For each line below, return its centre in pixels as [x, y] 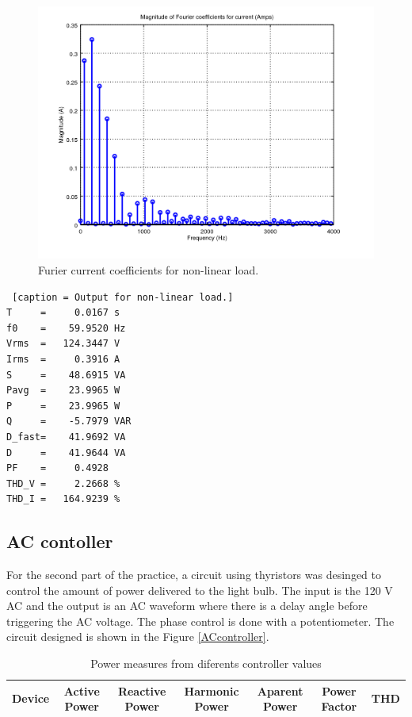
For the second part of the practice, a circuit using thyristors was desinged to [194, 575]
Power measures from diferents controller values [206, 663]
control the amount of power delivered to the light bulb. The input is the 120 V [200, 590]
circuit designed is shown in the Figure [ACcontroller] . [138, 636]
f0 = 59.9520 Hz [66, 328]
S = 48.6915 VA [66, 375]
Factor [339, 706]
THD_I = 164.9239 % [63, 499]
